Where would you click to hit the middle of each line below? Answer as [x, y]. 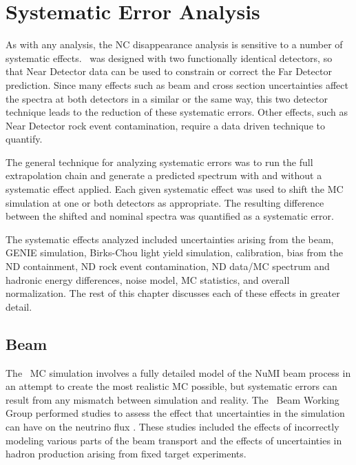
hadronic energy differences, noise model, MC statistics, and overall [148, 279]
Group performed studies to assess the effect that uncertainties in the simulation [175, 413]
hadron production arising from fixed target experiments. [126, 454]
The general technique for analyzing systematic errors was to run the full [159, 162]
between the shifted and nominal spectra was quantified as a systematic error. [170, 216]
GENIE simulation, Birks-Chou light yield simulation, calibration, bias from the [174, 252]
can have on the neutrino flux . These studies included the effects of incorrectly [172, 426]
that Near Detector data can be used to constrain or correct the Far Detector [169, 71]
